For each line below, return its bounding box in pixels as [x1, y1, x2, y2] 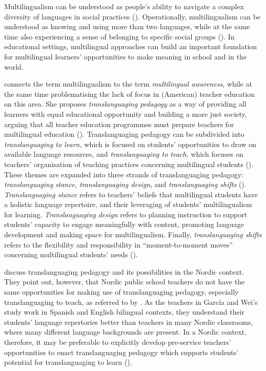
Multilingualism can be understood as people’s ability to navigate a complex [4, 1, 244, 11]
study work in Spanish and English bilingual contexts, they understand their [4, 306, 245, 317]
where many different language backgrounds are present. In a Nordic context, [4, 326, 247, 337]
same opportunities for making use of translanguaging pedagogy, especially [4, 286, 239, 297]
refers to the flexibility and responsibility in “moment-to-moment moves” [4, 239, 233, 250]
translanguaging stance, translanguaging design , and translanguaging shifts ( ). [4, 179, 247, 190]
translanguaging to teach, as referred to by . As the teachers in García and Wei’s [4, 296, 258, 307]
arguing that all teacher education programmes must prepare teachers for [4, 118, 234, 129]
